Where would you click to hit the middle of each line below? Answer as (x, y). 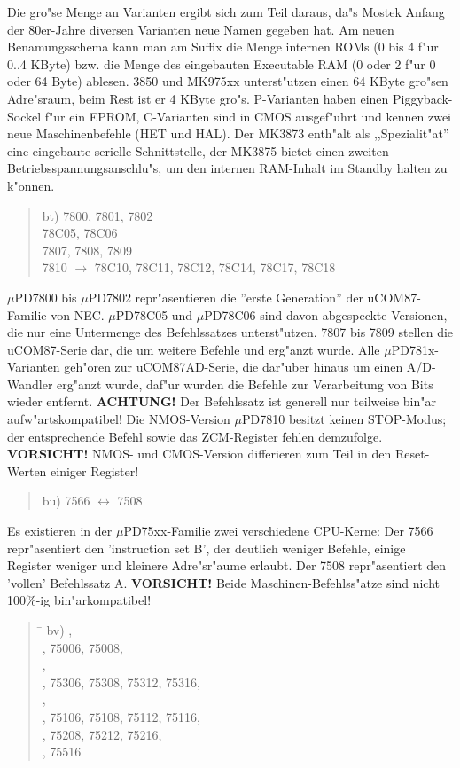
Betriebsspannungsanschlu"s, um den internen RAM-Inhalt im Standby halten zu (227, 168)
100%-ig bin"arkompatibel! (79, 600)
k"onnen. (31, 185)
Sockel (24, 116)
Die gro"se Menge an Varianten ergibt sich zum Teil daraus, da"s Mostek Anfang (226, 12)
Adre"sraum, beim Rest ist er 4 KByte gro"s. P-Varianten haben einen (198, 98)
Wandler (30, 384)
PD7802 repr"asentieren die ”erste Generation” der (226, 297)
